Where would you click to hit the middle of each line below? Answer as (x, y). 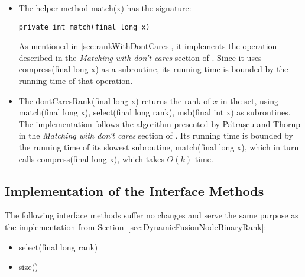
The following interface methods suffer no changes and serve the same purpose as (152, 215)
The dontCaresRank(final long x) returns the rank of (114, 100)
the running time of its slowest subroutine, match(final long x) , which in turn (159, 147)
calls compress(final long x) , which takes (91, 158)
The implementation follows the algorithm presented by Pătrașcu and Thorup (160, 123)
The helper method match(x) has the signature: (105, 8)
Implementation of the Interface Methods (134, 190)
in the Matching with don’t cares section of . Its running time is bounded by (156, 135)
